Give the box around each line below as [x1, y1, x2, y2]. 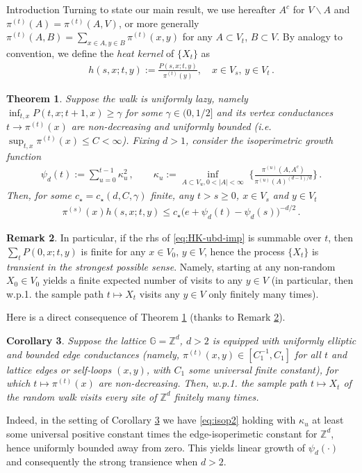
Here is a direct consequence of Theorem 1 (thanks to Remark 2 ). [6, 310, 286, 324]
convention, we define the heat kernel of [6, 45, 174, 60]
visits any [139, 286, 180, 300]
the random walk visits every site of [6, 389, 157, 403]
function [6, 148, 42, 163]
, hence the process [204, 243, 285, 258]
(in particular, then [271, 273, 354, 287]
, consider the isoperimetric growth [185, 132, 334, 147]
